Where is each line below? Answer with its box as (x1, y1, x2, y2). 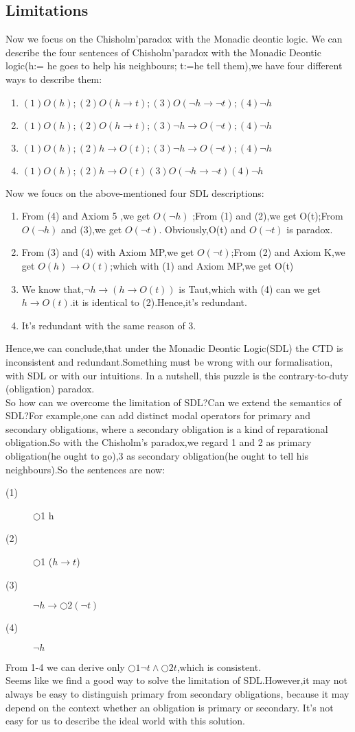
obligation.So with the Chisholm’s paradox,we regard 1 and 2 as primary (5, 435, 312, 449)
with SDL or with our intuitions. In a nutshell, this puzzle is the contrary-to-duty (5, 368, 349, 382)
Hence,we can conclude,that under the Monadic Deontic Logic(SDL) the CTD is (5, 341, 343, 355)
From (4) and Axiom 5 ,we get (21, 209, 150, 223)
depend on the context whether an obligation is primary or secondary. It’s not (5, 700, 334, 714)
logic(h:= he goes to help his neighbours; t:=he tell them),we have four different (5, 58, 343, 73)
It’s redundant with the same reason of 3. (21, 318, 196, 332)
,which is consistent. (176, 659, 262, 674)
